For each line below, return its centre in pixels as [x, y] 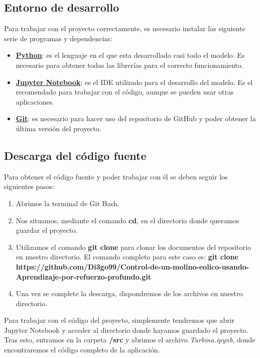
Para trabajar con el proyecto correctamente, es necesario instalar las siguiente [125, 28]
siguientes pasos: [29, 186]
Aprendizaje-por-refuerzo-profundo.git [83, 276]
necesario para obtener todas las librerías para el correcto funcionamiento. [129, 65]
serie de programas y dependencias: [58, 38]
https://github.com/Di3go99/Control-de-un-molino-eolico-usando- [133, 266]
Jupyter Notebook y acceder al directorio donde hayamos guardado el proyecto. [126, 330]
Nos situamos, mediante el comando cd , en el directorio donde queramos [127, 220]
